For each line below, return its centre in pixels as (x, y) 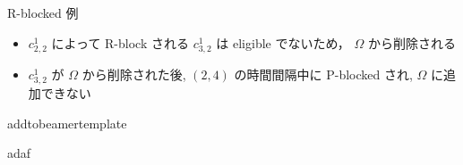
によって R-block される (120, 42)
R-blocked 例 (43, 12)
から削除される (412, 42)
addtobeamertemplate (67, 123)
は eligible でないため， (283, 42)
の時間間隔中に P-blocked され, (323, 74)
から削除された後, (134, 74)
